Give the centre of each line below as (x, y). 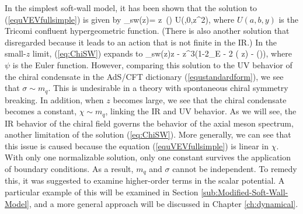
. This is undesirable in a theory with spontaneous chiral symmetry (168, 88)
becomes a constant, (41, 111)
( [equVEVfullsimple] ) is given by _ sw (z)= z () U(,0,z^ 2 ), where (120, 19)
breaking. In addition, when (54, 99)
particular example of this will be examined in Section (102, 192)
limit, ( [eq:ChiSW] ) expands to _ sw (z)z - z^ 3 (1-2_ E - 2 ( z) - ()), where (162, 53)
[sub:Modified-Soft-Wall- (245, 192)
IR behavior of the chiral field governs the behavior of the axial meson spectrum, (149, 123)
